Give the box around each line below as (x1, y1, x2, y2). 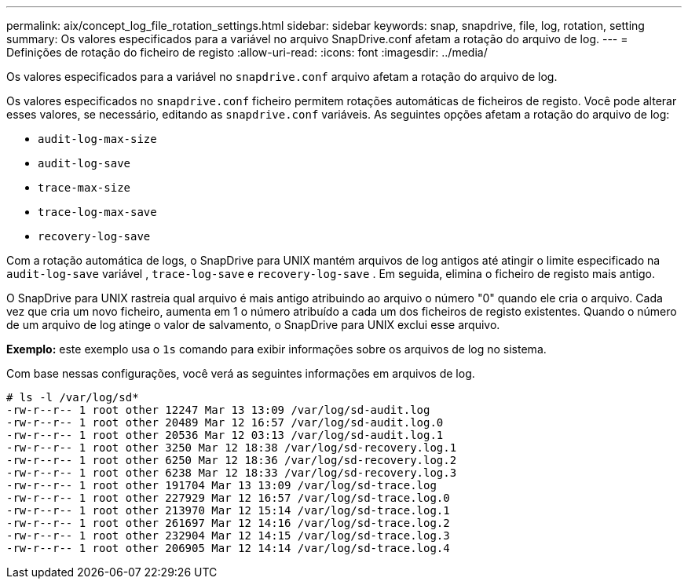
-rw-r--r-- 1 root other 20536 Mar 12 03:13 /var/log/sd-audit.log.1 (6, 429, 444, 441)
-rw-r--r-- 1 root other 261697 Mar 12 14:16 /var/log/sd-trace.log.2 (6, 517, 450, 529)
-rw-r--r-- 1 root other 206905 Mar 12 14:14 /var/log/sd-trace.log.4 (6, 542, 450, 554)
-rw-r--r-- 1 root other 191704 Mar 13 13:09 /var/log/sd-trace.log (6, 479, 437, 492)
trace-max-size (38, 181, 131, 194)
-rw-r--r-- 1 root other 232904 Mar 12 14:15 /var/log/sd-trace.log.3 (6, 529, 450, 542)
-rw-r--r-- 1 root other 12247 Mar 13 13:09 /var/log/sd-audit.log (6, 404, 430, 416)
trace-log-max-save (38, 206, 157, 218)
